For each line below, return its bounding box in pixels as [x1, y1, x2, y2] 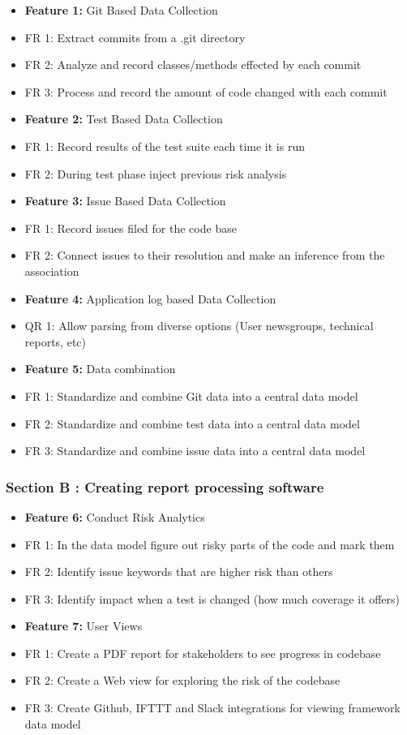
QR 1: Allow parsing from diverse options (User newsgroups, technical [24, 317, 374, 334]
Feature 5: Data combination [24, 360, 176, 377]
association [24, 262, 79, 279]
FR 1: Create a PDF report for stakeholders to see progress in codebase [24, 644, 381, 661]
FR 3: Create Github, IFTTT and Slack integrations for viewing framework [24, 699, 401, 716]
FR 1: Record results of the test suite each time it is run [24, 137, 305, 154]
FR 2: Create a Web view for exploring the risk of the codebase [24, 672, 341, 689]
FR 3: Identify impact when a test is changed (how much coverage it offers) [24, 590, 401, 607]
